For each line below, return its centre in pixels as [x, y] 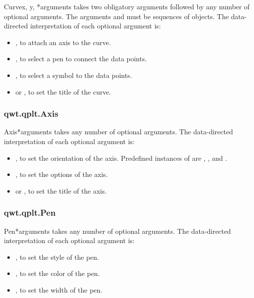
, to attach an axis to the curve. [63, 42]
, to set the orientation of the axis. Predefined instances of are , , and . [121, 158]
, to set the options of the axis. [62, 174]
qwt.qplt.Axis [31, 113]
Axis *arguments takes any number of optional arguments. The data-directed [118, 132]
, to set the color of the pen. [58, 273]
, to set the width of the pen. [59, 289]
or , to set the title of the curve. [63, 91]
